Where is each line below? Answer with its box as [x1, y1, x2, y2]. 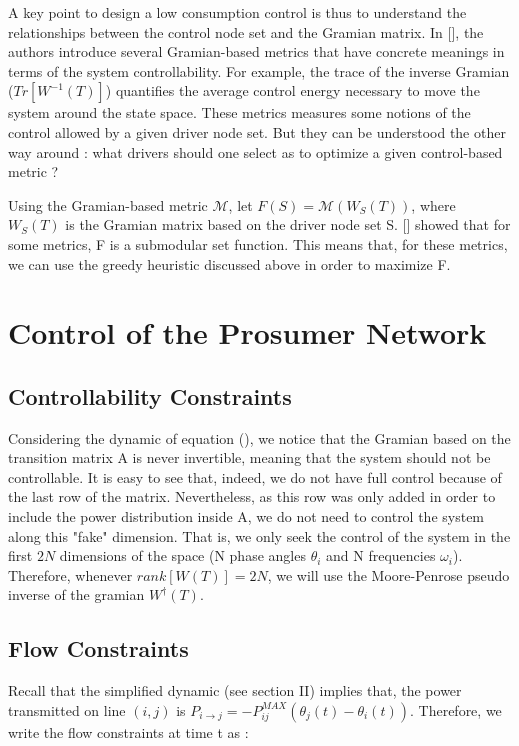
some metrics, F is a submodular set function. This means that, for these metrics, [8, 233, 508, 254]
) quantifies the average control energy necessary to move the [105, 80, 480, 101]
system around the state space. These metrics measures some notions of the [8, 102, 471, 123]
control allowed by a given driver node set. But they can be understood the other [8, 121, 506, 142]
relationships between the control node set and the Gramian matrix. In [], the [8, 21, 484, 42]
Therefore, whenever [8, 564, 133, 585]
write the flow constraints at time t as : [8, 721, 249, 742]
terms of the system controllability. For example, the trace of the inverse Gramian [8, 60, 510, 81]
